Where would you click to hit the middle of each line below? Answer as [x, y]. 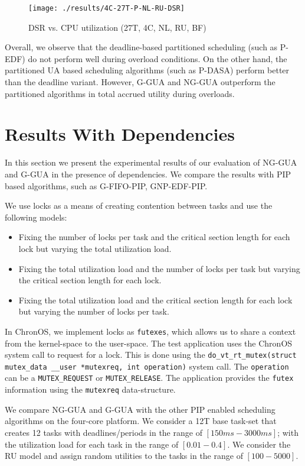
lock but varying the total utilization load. [95, 248]
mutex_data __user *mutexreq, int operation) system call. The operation [147, 366]
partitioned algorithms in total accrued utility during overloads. [120, 93]
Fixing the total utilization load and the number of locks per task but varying [159, 268]
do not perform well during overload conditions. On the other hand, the [158, 58]
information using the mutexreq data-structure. [90, 389]
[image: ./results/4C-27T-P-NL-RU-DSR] [106, 8]
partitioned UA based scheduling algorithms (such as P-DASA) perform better [147, 70]
